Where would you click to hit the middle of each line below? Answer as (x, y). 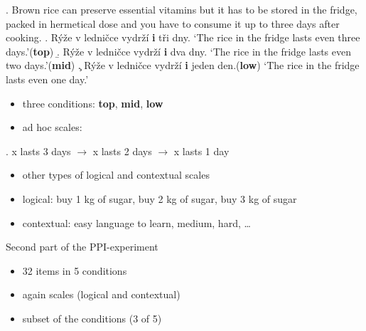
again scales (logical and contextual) (101, 294)
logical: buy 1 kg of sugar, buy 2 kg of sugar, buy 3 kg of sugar (160, 198)
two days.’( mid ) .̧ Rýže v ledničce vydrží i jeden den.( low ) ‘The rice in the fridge (183, 65)
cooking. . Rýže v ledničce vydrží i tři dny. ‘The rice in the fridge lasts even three (183, 37)
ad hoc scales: (52, 127)
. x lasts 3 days (38, 151)
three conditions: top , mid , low (93, 103)
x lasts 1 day (201, 151)
